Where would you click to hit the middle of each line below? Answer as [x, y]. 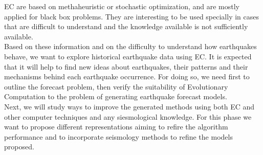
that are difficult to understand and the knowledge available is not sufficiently [126, 26]
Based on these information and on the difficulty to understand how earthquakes [130, 46]
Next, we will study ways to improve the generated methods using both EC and [129, 106]
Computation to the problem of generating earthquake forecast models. [116, 96]
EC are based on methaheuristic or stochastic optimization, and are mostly [122, 6]
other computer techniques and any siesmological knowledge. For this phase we [128, 116]
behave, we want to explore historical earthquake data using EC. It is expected [128, 56]
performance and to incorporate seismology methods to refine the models [118, 136]
